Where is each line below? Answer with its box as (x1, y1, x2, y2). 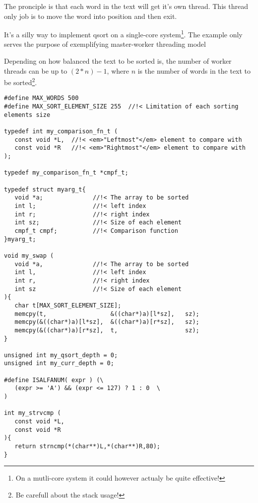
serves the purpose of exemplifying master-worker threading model (4, 39, 206, 49)
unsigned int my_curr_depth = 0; (4, 360, 114, 367)
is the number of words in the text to (137, 65, 251, 76)
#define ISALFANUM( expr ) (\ (4, 376, 104, 384)
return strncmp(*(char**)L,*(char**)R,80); (14, 443, 160, 450)
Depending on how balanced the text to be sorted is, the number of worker (4, 56, 232, 66)
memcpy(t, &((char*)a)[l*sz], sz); (14, 310, 199, 317)
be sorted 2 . (4, 76, 37, 87)
